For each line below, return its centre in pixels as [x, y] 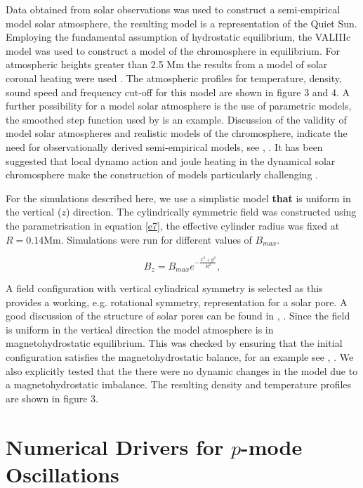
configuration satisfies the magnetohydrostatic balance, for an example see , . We [180, 356]
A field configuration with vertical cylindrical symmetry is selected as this [164, 288]
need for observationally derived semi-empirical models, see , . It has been [164, 146]
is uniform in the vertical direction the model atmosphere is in [140, 329]
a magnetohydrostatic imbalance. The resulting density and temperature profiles [179, 384]
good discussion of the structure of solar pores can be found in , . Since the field [178, 316]
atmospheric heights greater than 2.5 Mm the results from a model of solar [167, 64]
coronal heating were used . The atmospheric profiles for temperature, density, [174, 78]
